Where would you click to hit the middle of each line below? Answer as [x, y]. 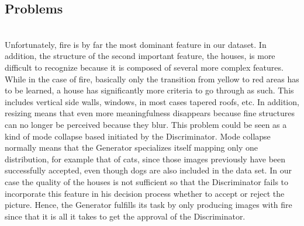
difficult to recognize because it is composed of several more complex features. [144, 67]
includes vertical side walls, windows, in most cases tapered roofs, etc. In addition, [152, 101]
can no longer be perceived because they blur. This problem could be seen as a [146, 124]
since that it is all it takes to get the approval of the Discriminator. [125, 216]
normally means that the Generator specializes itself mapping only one [131, 147]
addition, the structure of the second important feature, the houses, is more [140, 56]
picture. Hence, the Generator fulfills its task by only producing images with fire [148, 205]
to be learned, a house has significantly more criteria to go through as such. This [149, 90]
